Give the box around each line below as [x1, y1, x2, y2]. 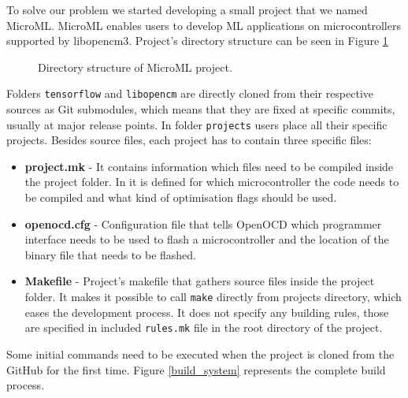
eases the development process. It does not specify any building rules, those [24, 303, 389, 320]
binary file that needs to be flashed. [24, 246, 197, 262]
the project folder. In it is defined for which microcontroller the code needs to [24, 173, 399, 190]
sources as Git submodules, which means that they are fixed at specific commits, [6, 101, 395, 117]
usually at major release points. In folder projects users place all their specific [6, 116, 388, 132]
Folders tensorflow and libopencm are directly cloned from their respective [6, 85, 374, 102]
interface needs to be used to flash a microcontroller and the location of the [24, 231, 389, 247]
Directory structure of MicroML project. [38, 58, 232, 75]
